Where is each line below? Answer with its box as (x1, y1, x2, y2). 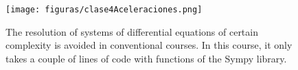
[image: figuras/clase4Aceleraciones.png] (5, 5, 203, 14)
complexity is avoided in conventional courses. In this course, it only (5, 38, 293, 52)
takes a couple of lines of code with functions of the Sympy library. (5, 51, 287, 65)
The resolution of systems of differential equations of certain (5, 24, 258, 38)
